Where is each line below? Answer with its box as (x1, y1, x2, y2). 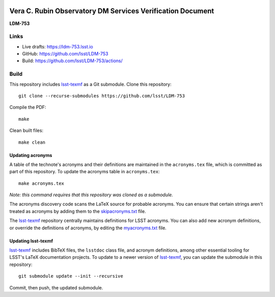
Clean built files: (9, 127, 43, 133)
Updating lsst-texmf (9, 237, 53, 244)
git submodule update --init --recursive (18, 273, 123, 279)
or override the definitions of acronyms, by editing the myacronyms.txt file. (9, 225, 167, 231)
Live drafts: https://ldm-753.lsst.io (22, 43, 94, 49)
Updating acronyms (9, 152, 52, 158)
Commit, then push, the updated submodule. (9, 284, 103, 290)
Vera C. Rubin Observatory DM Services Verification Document (9, 7, 214, 15)
